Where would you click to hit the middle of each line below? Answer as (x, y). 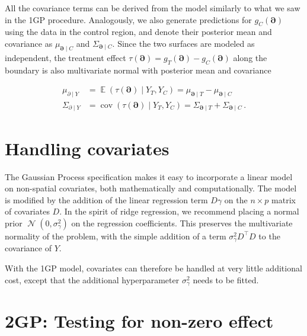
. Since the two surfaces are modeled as (183, 43)
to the (269, 236)
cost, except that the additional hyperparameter (92, 279)
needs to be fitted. (226, 279)
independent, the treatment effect (65, 57)
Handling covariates (87, 148)
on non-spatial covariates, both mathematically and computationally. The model (151, 188)
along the (250, 57)
